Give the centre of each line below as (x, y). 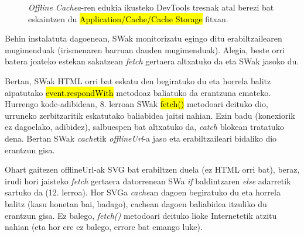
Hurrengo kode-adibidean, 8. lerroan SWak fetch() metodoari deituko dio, (136, 104)
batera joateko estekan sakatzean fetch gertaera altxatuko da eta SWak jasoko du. (152, 61)
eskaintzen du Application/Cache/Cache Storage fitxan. (128, 18)
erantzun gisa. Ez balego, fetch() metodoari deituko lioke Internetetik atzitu (141, 215)
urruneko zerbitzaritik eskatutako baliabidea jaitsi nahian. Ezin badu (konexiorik (150, 115)
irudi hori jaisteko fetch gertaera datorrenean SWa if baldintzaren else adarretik (148, 181)
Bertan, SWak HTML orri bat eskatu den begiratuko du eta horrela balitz (138, 80)
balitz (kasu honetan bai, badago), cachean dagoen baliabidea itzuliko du (136, 203)
